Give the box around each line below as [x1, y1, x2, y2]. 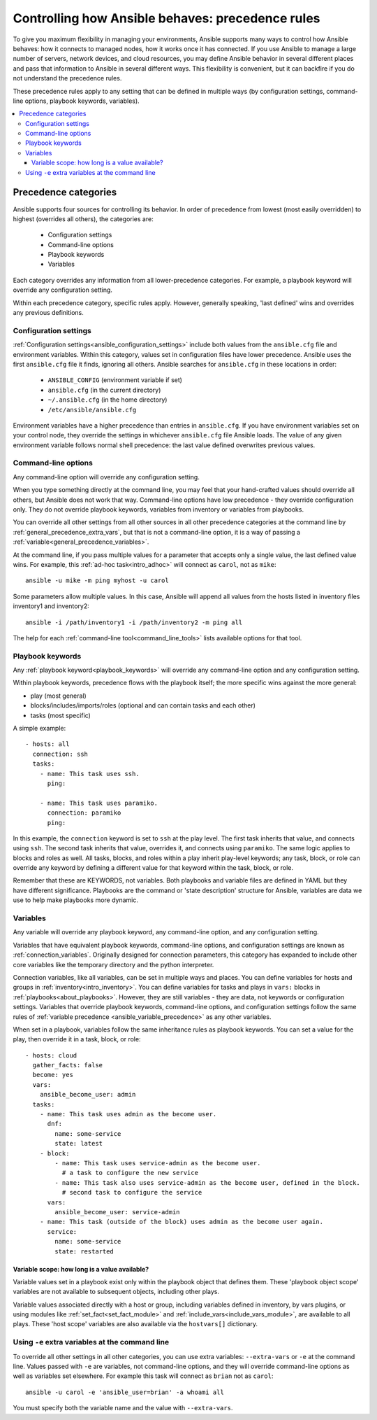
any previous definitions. [13, 309, 84, 317]
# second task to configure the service [61, 1188, 202, 1197]
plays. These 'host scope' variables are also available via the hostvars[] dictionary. [13, 1320, 258, 1328]
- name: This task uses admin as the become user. [39, 1110, 217, 1118]
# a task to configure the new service [61, 1169, 199, 1177]
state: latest [54, 1139, 103, 1148]
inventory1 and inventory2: [13, 602, 90, 610]
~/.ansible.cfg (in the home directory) [47, 395, 168, 404]
